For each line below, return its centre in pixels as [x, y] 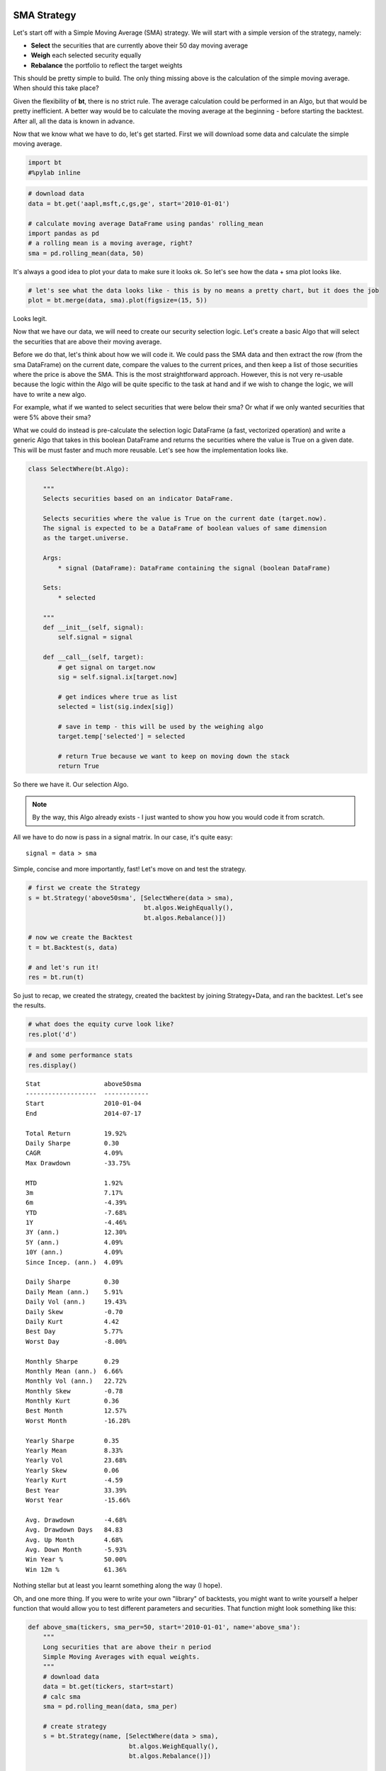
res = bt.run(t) [56, 977]
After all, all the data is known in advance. [74, 121]
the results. [29, 1005]
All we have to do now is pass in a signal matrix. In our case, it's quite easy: [123, 837]
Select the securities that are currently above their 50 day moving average [140, 45]
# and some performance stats [80, 1055]
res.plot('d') [52, 1034]
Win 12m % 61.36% [76, 1569]
